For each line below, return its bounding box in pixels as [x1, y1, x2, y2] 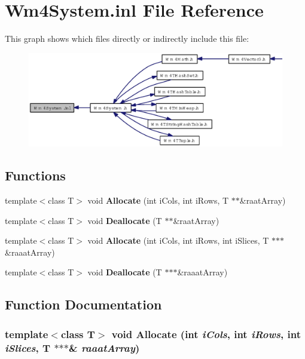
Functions [5, 166, 66, 185]
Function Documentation [5, 295, 162, 314]
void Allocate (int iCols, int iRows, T [87, 194, 229, 207]
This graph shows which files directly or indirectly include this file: [5, 32, 249, 45]
